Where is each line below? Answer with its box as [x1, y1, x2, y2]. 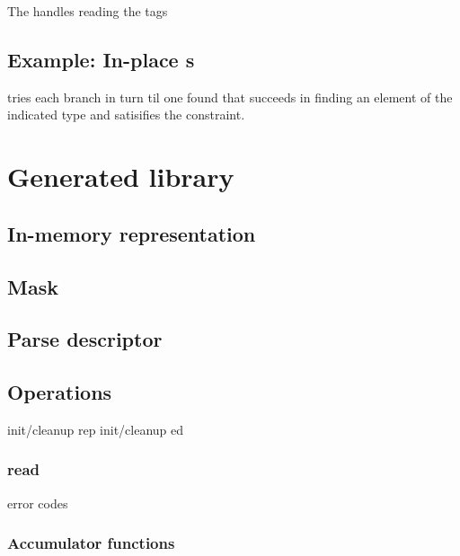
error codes [7, 493, 68, 512]
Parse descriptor [7, 325, 163, 353]
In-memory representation [7, 219, 256, 247]
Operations [7, 378, 112, 406]
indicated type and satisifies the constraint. [7, 105, 245, 124]
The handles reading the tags [7, 2, 168, 20]
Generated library [7, 158, 234, 195]
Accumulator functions [7, 532, 175, 554]
